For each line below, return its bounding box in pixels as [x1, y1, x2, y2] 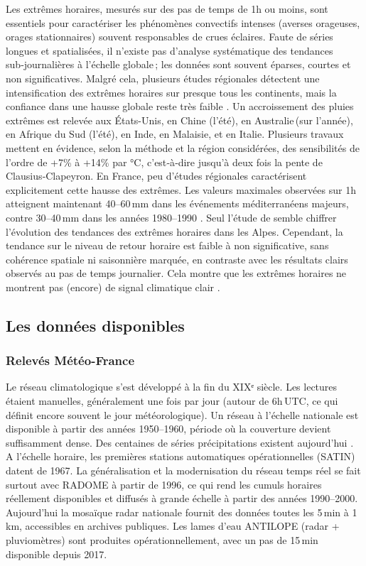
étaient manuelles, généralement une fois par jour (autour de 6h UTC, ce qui [6, 393, 338, 408]
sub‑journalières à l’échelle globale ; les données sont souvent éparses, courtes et [6, 57, 351, 72]
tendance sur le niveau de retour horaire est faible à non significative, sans [6, 238, 329, 253]
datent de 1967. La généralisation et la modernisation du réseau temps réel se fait [6, 463, 361, 478]
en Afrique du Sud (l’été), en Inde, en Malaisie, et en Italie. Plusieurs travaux [6, 126, 344, 141]
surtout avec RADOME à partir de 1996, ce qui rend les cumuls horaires [6, 477, 322, 491]
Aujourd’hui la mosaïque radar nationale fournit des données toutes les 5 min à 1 [6, 504, 357, 519]
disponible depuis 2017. [6, 546, 107, 561]
